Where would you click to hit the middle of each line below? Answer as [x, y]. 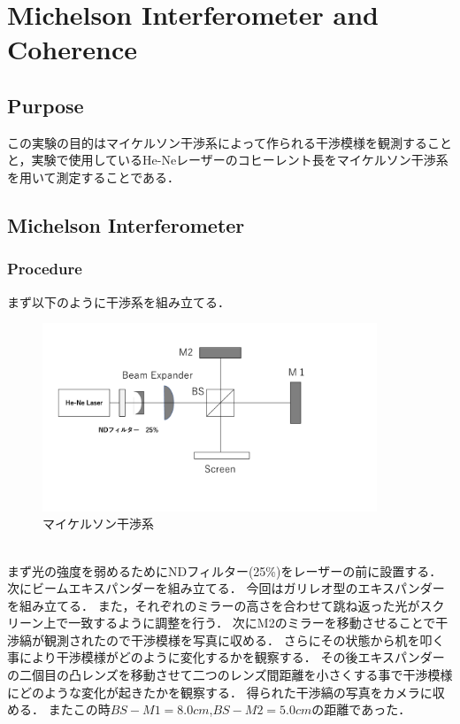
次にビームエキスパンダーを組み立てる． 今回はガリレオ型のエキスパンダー [226, 588]
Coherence [73, 49]
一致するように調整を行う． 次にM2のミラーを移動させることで [252, 623]
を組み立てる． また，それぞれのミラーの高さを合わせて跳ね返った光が [214, 605]
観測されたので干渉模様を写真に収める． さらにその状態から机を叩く [244, 639]
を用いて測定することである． [94, 177]
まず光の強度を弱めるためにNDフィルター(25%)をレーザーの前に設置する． [225, 570]
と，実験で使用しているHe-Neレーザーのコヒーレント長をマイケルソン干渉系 [228, 160]
